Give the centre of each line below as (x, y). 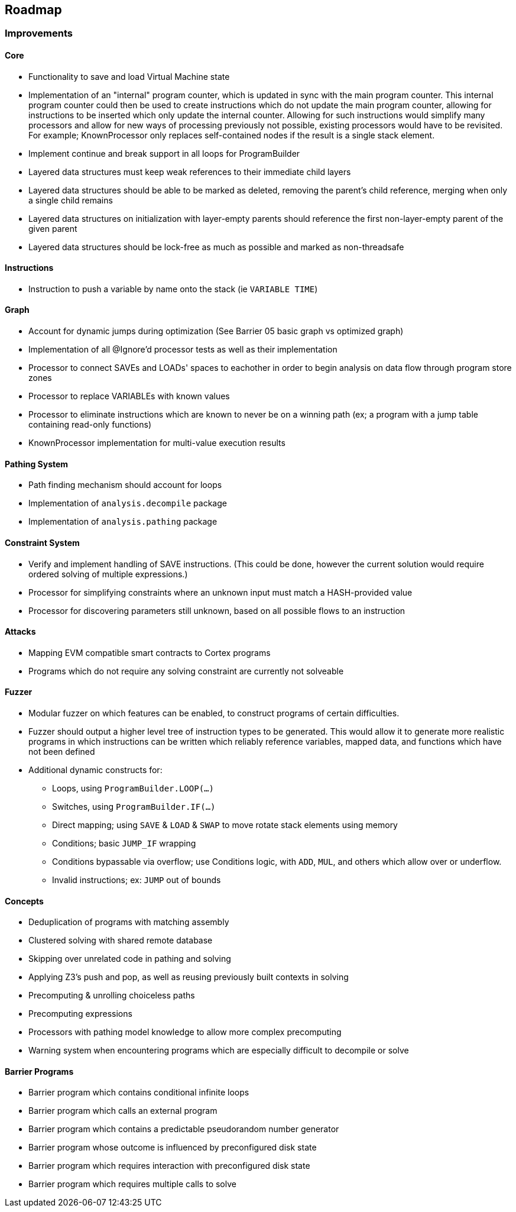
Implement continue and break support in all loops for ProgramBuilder (164, 153)
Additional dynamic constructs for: (95, 770)
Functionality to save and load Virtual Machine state (129, 76)
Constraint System (42, 542)
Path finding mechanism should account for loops (125, 485)
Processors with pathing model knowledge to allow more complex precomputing (185, 1032)
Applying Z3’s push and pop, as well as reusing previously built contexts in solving (189, 977)
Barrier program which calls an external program (123, 1111)
